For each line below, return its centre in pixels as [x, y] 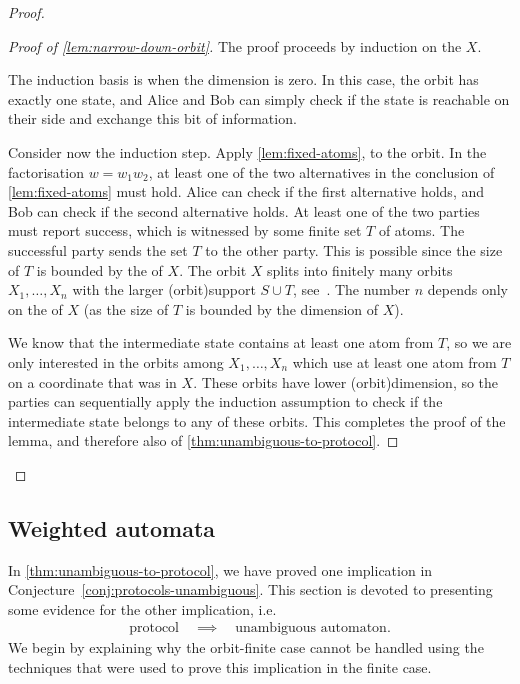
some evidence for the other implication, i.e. [142, 608]
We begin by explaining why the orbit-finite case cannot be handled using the [246, 647]
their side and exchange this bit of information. [152, 118]
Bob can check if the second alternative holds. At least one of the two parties [244, 210]
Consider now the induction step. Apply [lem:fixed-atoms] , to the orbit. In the [247, 151]
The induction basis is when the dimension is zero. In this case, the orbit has [243, 79]
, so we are [479, 342]
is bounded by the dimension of [282, 308]
